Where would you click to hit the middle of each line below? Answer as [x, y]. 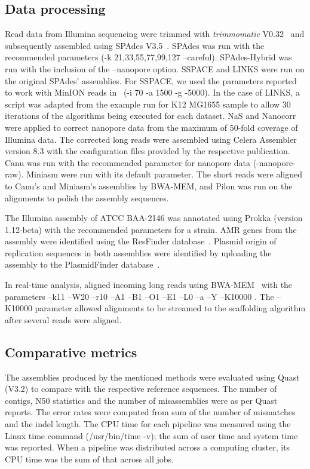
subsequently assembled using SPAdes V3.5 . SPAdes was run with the [135, 45]
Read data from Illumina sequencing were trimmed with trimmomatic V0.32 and [155, 34]
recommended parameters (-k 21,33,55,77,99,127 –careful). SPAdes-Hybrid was [148, 57]
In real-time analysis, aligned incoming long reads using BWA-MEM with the [149, 285]
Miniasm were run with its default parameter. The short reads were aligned [164, 174]
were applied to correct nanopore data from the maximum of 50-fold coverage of [151, 127]
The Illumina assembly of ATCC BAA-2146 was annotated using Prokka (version [154, 218]
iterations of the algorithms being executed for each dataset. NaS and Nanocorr [151, 116]
